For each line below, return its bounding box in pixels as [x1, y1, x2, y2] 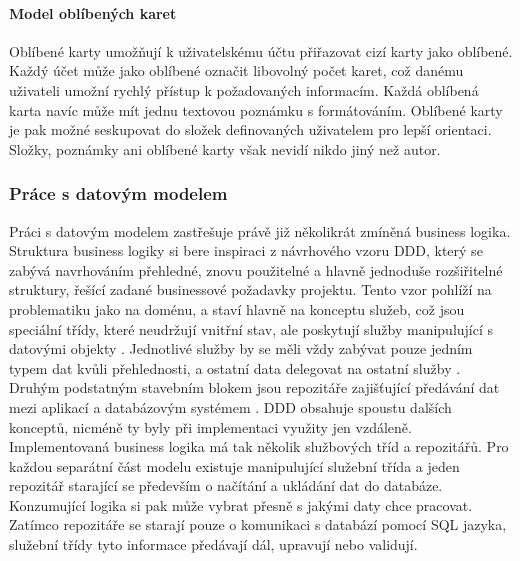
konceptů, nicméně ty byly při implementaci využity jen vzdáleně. [9, 416, 412, 437]
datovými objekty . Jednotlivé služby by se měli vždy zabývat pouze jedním [9, 338, 473, 359]
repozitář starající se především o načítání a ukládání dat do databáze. [9, 475, 443, 496]
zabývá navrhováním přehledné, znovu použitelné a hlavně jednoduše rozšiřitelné [9, 259, 503, 280]
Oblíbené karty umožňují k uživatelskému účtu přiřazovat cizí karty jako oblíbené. [9, 40, 513, 61]
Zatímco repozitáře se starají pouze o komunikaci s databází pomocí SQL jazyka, [9, 514, 507, 535]
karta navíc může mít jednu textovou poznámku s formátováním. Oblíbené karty [9, 99, 503, 120]
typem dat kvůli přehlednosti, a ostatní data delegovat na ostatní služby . [9, 357, 461, 378]
